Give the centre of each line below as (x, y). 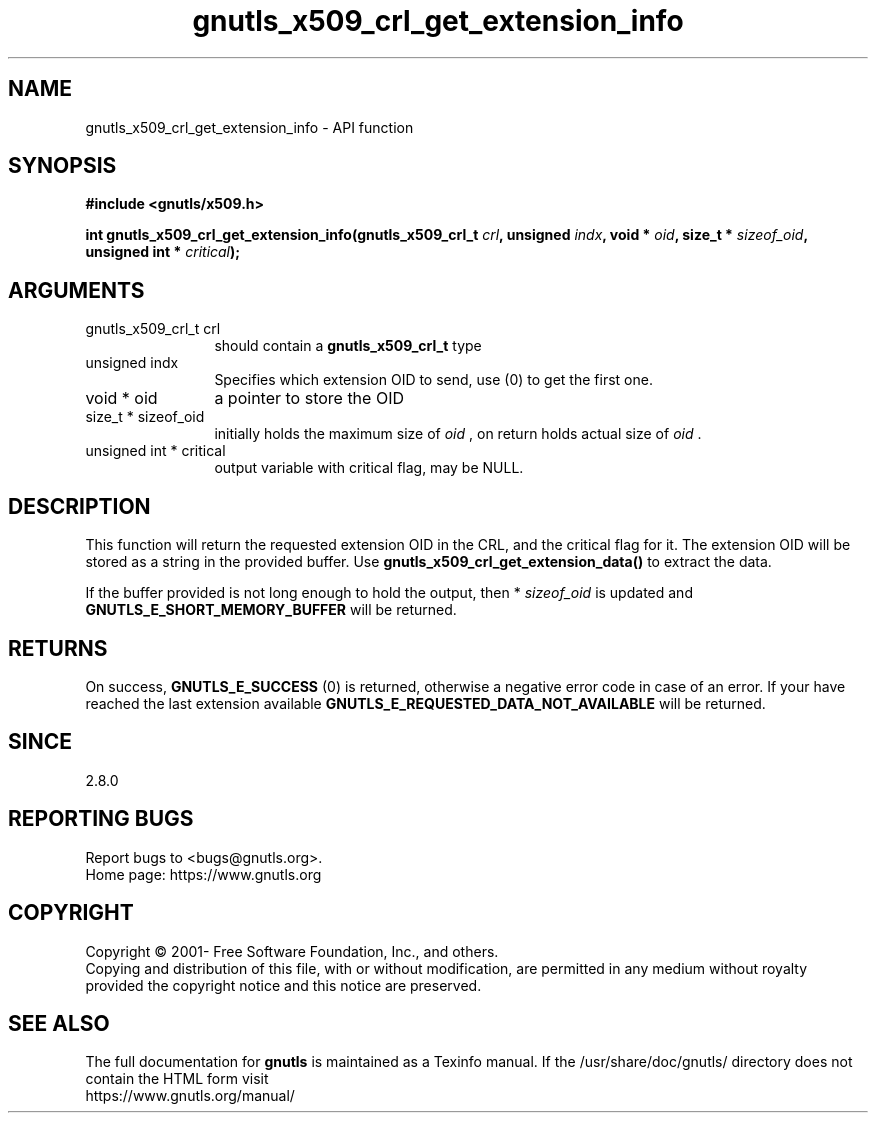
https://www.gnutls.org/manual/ (190, 1096)
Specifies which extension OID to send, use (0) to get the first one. (433, 380)
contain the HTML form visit (177, 1079)
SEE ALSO (59, 1023)
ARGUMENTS (76, 290)
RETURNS (58, 648)
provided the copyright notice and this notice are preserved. (283, 985)
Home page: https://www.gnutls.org (203, 874)
